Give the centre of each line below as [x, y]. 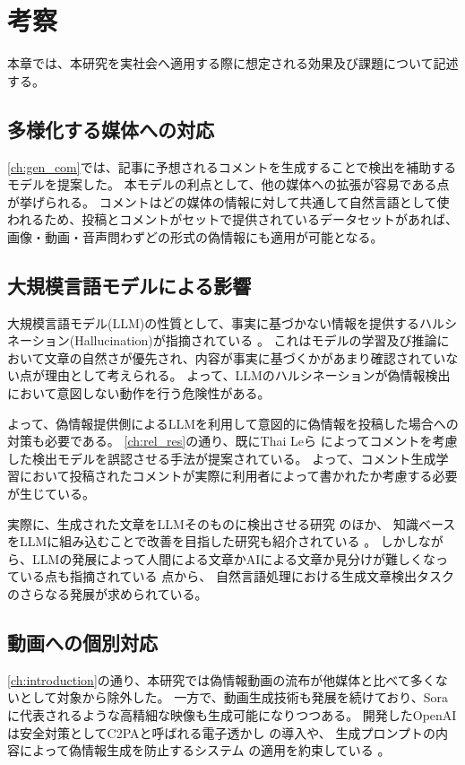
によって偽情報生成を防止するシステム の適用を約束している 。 [205, 750]
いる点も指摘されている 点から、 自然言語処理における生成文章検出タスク [237, 576]
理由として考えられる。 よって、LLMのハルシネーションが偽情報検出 [247, 375]
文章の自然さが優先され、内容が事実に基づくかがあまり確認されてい [245, 357]
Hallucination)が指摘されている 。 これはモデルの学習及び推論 [256, 340]
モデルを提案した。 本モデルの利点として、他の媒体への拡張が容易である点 [228, 184]
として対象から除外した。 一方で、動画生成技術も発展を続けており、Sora [233, 697]
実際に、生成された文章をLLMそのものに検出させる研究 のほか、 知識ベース [232, 523]
